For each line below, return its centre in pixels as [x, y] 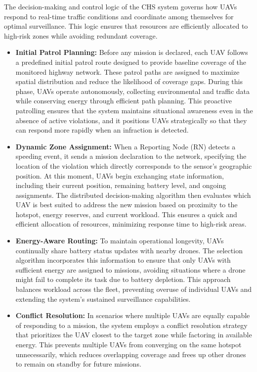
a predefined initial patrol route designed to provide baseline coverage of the [131, 62]
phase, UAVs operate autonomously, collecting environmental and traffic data [133, 91]
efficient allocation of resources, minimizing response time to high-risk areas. [131, 224]
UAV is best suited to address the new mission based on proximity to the [127, 205]
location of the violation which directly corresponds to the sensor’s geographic [134, 165]
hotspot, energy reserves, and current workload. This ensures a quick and [126, 214]
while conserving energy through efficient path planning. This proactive [124, 101]
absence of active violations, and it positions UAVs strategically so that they [131, 120]
